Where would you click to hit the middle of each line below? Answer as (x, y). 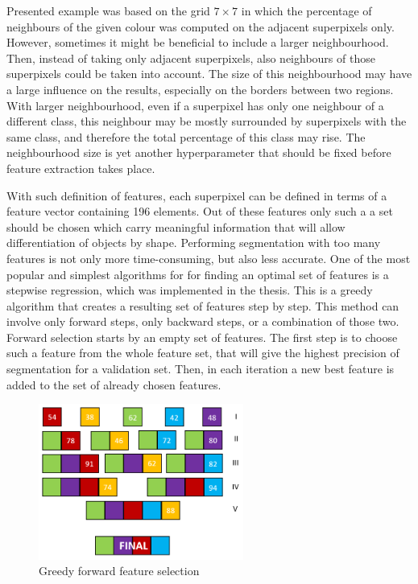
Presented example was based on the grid (108, 10)
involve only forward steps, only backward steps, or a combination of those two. (203, 321)
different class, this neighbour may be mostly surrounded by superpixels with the (207, 121)
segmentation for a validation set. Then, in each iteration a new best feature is (201, 369)
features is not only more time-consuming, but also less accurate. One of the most (209, 258)
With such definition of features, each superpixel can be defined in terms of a (197, 195)
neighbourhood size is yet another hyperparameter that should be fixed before (199, 152)
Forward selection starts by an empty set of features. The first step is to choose (202, 337)
